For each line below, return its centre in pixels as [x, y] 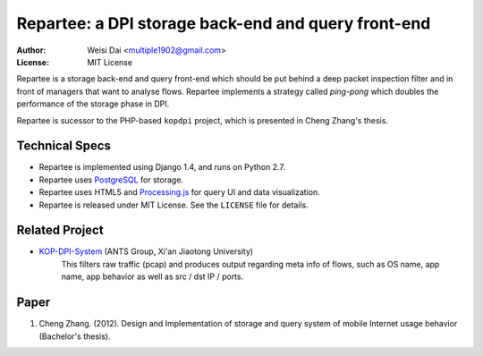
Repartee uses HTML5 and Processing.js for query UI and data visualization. [180, 192]
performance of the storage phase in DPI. [93, 104]
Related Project [60, 230]
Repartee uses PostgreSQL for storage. [111, 180]
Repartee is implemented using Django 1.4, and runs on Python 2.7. [162, 167]
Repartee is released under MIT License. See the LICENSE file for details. [174, 205]
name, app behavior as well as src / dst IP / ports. [153, 276]
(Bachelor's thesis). [75, 336]
